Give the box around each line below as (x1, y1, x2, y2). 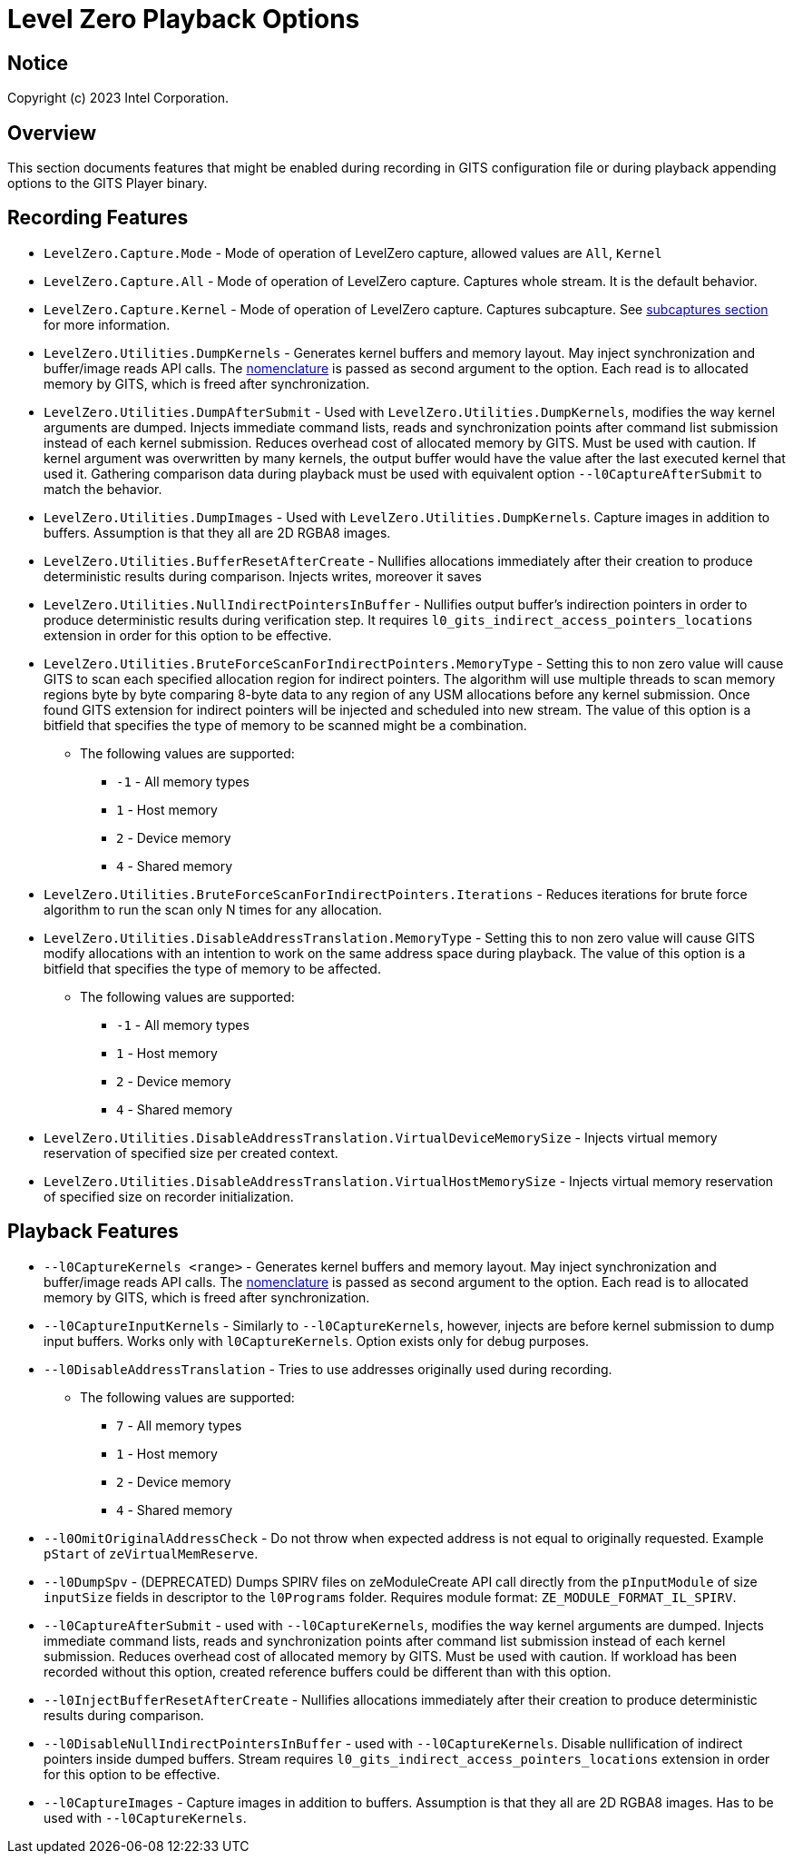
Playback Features (7, 1220, 179, 1243)
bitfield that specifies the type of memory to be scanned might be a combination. (44, 717, 527, 733)
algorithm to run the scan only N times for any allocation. (44, 901, 383, 917)
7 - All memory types (116, 1417, 242, 1433)
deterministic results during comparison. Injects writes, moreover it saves (44, 568, 482, 584)
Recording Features (7, 206, 189, 230)
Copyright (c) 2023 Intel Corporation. (7, 90, 230, 106)
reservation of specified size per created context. (44, 1144, 338, 1161)
